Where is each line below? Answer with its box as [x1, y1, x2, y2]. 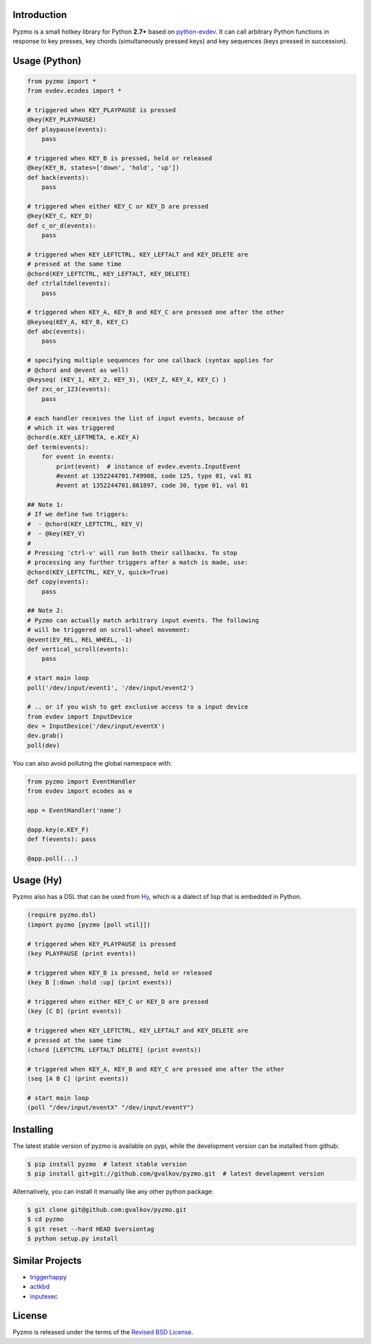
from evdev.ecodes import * [27, 87, 122, 95]
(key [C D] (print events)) [27, 1008, 122, 1015]
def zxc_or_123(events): [27, 385, 111, 393]
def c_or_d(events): [27, 221, 96, 230]
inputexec [30, 1292, 58, 1300]
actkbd [30, 1283, 50, 1291]
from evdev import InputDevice [27, 713, 133, 720]
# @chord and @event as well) [27, 366, 129, 374]
